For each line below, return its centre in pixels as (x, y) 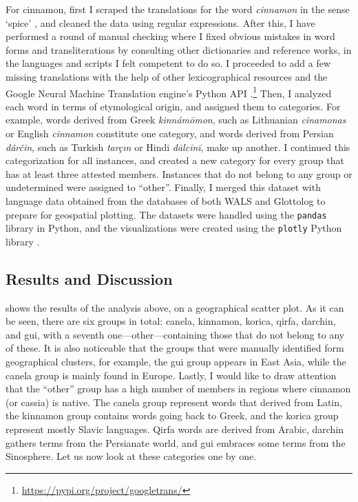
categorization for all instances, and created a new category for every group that (175, 160)
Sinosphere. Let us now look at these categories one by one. (131, 456)
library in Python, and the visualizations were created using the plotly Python (174, 228)
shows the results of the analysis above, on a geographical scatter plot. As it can (175, 307)
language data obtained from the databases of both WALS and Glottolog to (166, 200)
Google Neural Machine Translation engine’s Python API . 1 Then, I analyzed (169, 92)
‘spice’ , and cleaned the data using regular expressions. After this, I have (160, 22)
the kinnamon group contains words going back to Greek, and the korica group (172, 415)
